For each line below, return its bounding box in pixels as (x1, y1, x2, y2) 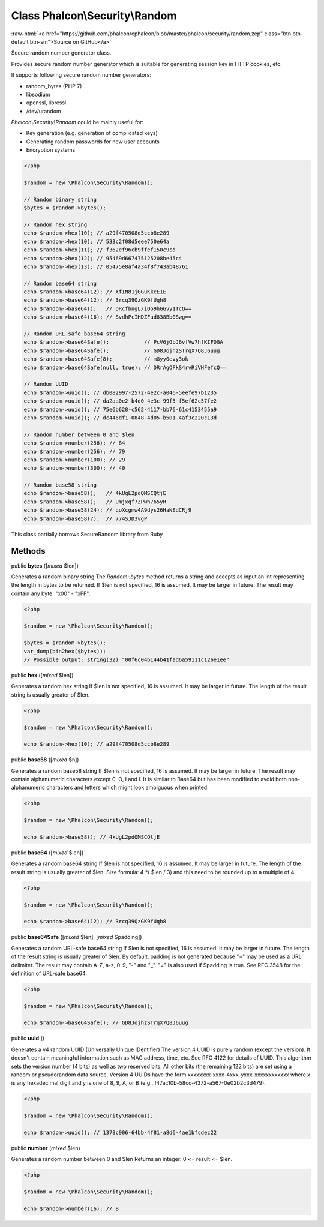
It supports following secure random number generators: (11, 71, 151, 79)
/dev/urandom (26, 107, 61, 115)
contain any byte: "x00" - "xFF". (11, 590, 91, 597)
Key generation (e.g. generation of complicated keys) (26, 130, 158, 137)
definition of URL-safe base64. (11, 970, 87, 977)
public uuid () (11, 1035, 45, 1042)
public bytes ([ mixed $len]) (11, 562, 79, 569)
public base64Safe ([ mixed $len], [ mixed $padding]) (11, 934, 142, 941)
